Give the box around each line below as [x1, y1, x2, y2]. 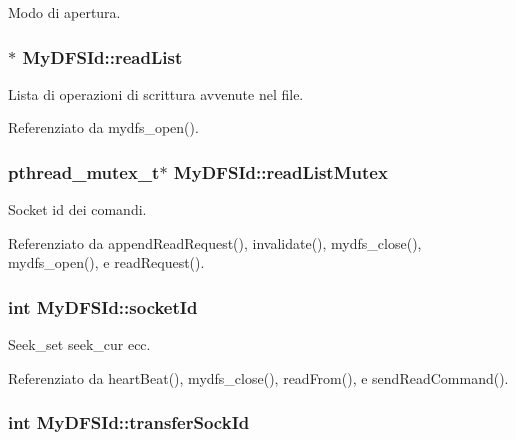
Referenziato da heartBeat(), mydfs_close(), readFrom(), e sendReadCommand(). [8, 367, 509, 388]
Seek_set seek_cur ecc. [8, 334, 151, 355]
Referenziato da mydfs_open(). [8, 117, 199, 138]
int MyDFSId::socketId [8, 294, 198, 319]
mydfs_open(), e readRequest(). [8, 252, 205, 273]
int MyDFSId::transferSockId [8, 410, 250, 435]
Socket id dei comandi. [8, 199, 147, 220]
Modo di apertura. [8, 2, 121, 22]
